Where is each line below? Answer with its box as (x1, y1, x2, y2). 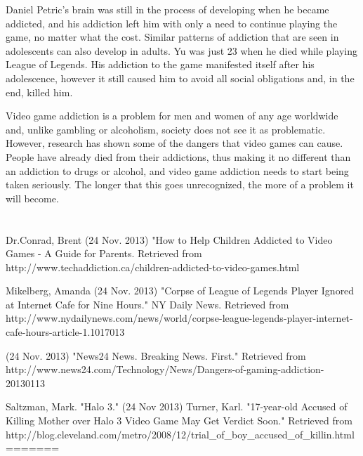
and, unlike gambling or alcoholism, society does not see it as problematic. (6, 122, 326, 136)
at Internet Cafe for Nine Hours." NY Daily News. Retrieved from (6, 297, 289, 311)
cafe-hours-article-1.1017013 (6, 325, 125, 339)
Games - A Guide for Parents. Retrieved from (6, 246, 202, 261)
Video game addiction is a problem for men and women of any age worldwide (6, 108, 338, 123)
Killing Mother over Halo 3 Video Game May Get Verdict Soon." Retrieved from (6, 413, 352, 428)
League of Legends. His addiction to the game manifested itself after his (6, 57, 315, 72)
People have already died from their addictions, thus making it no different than (6, 149, 351, 164)
